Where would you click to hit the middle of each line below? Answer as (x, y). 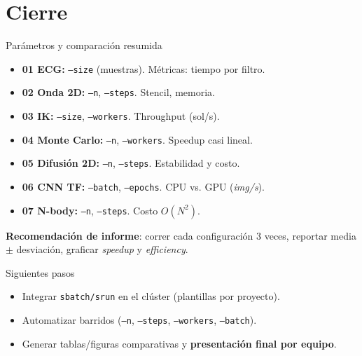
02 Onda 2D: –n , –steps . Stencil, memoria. (118, 92)
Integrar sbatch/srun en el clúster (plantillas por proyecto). (151, 296)
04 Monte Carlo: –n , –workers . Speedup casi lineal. (137, 139)
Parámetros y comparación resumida (84, 45)
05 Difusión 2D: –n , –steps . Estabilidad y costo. (131, 163)
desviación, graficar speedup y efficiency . (102, 249)
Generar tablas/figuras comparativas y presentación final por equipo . (179, 343)
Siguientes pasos (40, 272)
